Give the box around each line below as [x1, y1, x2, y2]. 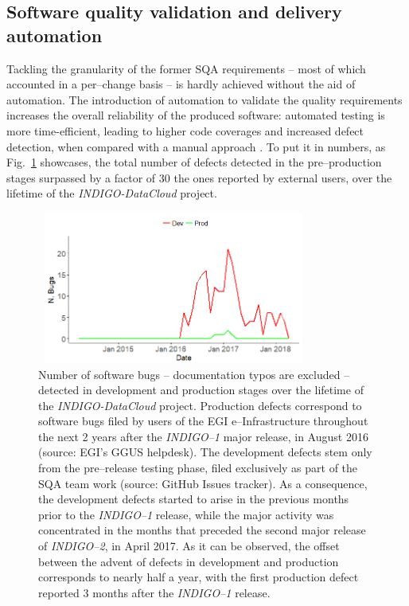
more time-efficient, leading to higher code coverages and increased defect [6, 122, 364, 139]
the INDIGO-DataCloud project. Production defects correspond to [38, 397, 362, 413]
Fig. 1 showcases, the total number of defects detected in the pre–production [6, 154, 382, 170]
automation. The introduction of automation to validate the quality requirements [6, 91, 403, 108]
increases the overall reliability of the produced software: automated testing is [6, 107, 385, 123]
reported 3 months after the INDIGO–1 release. [38, 584, 271, 600]
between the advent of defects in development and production [38, 553, 339, 569]
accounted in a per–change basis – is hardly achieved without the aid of [6, 76, 356, 92]
